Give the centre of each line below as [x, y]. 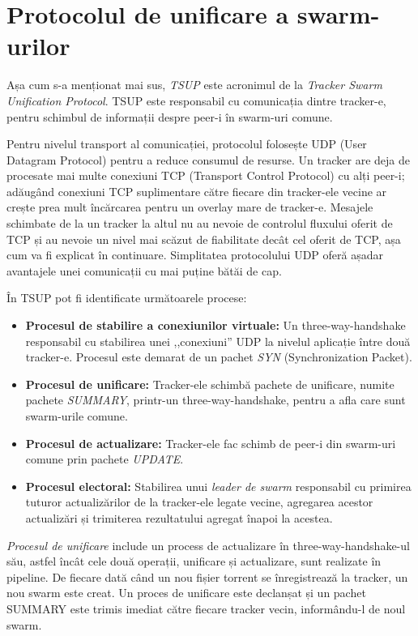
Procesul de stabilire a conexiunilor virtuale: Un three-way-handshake [215, 325]
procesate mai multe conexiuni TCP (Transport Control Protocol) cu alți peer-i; [206, 175]
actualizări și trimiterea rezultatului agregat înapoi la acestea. [179, 517]
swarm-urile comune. [77, 416]
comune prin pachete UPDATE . [104, 459]
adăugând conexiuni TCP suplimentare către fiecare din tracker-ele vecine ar [197, 191]
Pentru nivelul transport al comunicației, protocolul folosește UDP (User [187, 144]
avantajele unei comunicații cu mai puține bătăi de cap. [144, 270]
